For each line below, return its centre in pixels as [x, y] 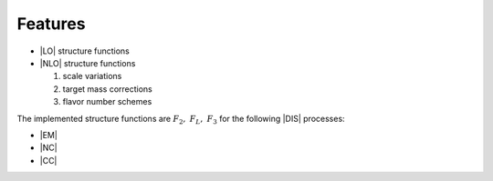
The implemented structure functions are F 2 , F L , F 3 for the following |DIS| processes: [181, 120]
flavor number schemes [107, 102]
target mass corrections [107, 89]
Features [51, 24]
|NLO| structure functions [88, 63]
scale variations [92, 76]
